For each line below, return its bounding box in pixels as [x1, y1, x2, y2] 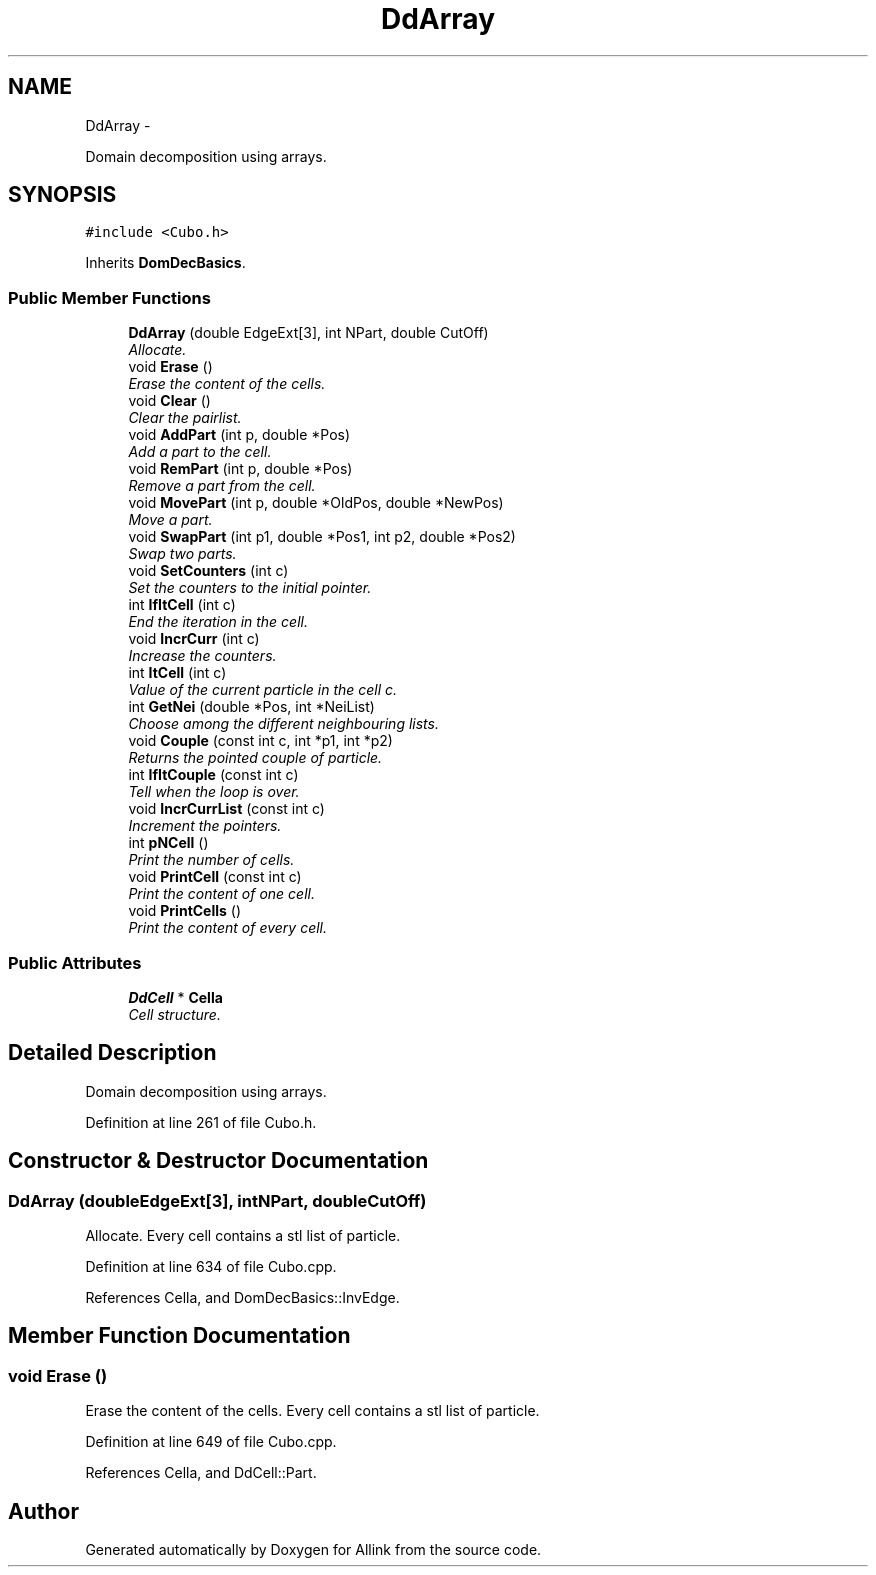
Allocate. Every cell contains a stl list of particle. [85, 1227, 401, 1244]
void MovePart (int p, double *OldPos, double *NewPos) [128, 494, 504, 512]
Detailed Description [8, 1040, 217, 1066]
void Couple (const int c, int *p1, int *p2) [128, 732, 393, 750]
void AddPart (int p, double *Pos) [128, 426, 351, 444]
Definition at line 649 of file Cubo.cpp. [85, 1433, 337, 1451]
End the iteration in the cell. [128, 613, 308, 631]
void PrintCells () [128, 902, 242, 920]
